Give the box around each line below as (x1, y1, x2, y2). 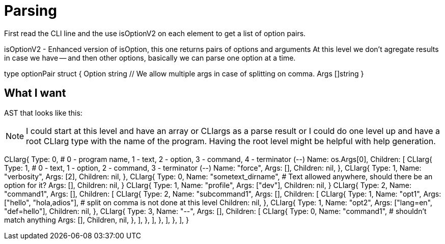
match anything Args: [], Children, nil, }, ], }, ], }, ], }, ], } (4, 215, 189, 224)
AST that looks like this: (4, 108, 82, 117)
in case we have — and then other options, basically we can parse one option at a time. (4, 53, 296, 62)
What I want (4, 87, 66, 100)
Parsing (4, 2, 57, 19)
